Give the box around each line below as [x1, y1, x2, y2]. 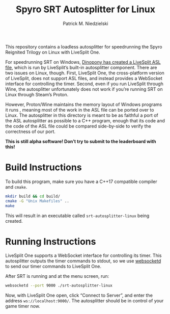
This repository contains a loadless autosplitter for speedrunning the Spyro [5, 43, 162, 49]
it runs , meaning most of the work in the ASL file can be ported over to [5, 107, 154, 113]
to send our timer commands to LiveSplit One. [5, 264, 102, 270]
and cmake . [5, 184, 27, 190]
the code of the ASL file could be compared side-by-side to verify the [5, 123, 152, 129]
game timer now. [5, 303, 41, 309]
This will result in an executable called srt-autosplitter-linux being [5, 213, 150, 219]
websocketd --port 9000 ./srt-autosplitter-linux [5, 283, 113, 289]
